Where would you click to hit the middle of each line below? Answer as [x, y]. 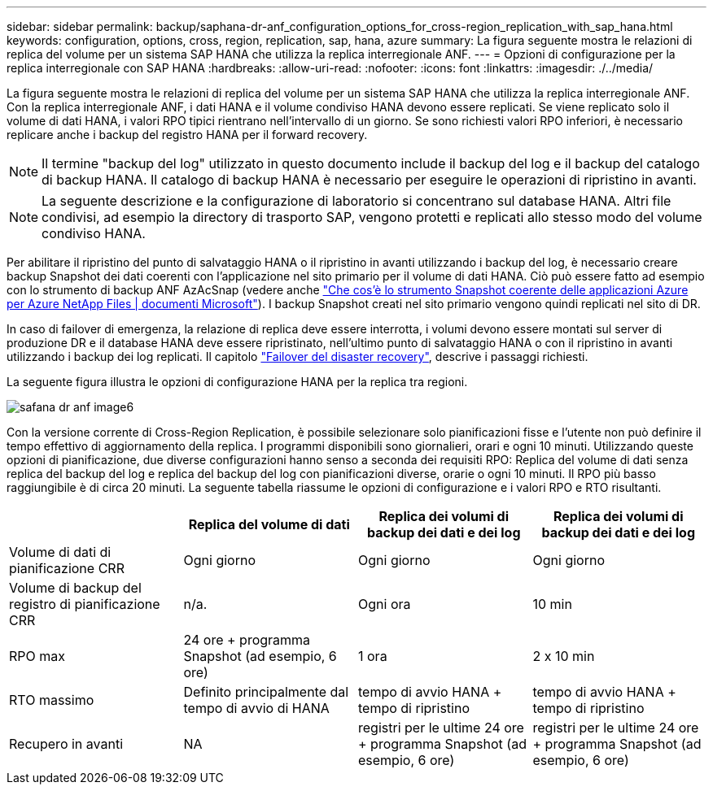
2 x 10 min [564, 656]
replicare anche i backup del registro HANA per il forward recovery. [187, 135]
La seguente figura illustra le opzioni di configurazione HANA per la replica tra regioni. [237, 382]
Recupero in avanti [66, 744]
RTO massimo [52, 700]
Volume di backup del [75, 588]
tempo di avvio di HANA [256, 708]
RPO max [37, 656]
